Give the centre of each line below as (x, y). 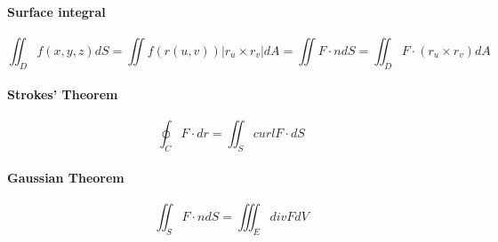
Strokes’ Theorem (63, 94)
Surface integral (56, 11)
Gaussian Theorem (66, 177)
